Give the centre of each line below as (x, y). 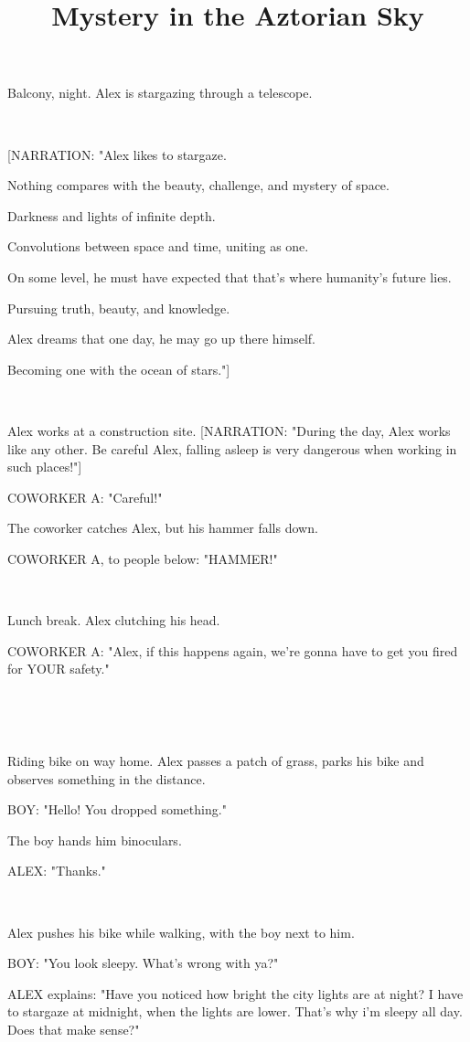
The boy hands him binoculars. (95, 840)
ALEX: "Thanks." (57, 871)
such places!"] (45, 467)
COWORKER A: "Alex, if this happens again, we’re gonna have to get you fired (233, 650)
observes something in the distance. (107, 778)
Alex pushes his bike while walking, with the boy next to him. (181, 932)
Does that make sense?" (74, 1029)
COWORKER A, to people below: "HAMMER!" (143, 558)
